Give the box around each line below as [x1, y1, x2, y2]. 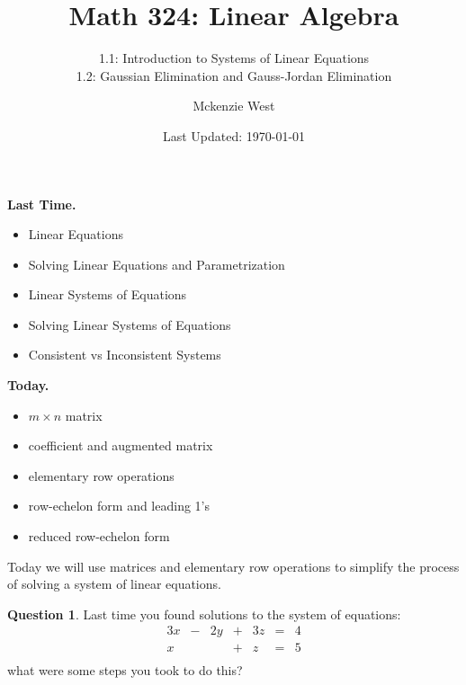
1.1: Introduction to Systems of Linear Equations [98, 49, 370, 67]
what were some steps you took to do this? [7, 660, 243, 679]
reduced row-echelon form [28, 527, 170, 546]
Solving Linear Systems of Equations [28, 315, 231, 334]
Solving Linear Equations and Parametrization [28, 254, 285, 273]
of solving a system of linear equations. [7, 574, 221, 593]
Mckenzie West [193, 96, 275, 115]
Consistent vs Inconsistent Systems [28, 345, 221, 364]
